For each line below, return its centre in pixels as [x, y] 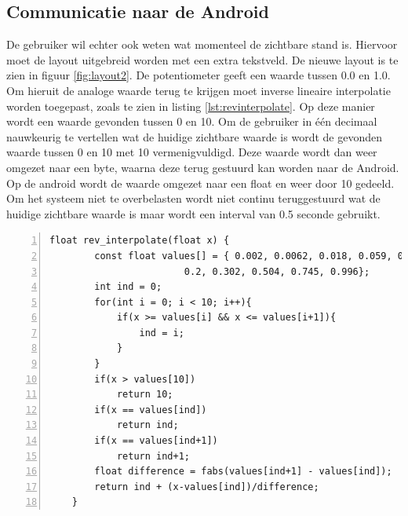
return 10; [145, 395]
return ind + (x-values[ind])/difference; [207, 487]
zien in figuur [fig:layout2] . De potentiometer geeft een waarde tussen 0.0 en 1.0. [199, 75]
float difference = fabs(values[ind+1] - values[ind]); [243, 472]
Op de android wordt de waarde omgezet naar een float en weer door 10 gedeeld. [200, 183]
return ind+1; [153, 456]
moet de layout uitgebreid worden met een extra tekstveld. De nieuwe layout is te [202, 59]
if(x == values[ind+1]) [156, 441]
